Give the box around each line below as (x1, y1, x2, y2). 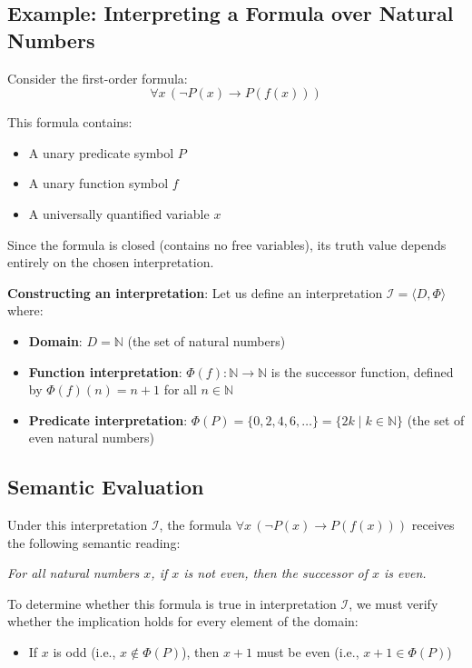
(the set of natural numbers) (127, 331, 286, 350)
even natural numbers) (28, 428, 155, 447)
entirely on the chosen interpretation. (7, 253, 214, 272)
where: (7, 301, 44, 320)
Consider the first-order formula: (7, 68, 188, 87)
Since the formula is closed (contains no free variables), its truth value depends (7, 234, 447, 254)
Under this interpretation (7, 515, 148, 534)
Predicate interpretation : (28, 410, 188, 429)
